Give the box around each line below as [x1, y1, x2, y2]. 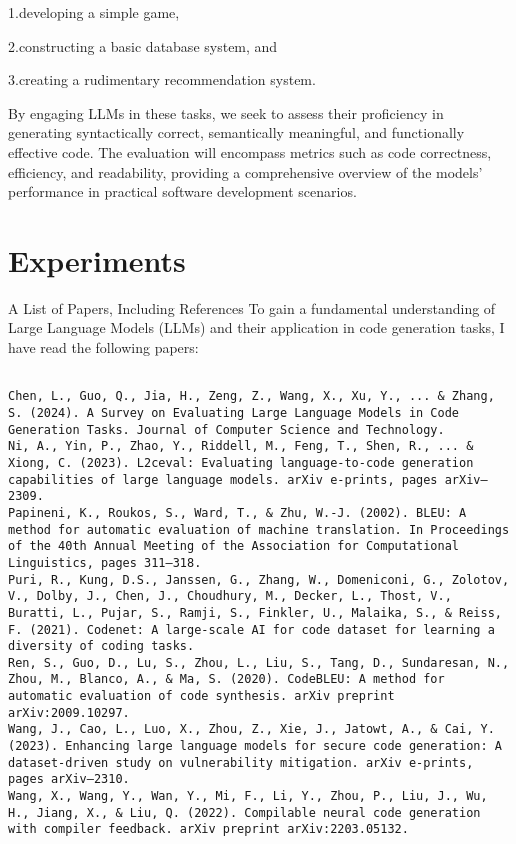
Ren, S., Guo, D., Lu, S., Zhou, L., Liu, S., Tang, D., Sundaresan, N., [8, 655, 510, 670]
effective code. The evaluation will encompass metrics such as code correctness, [8, 141, 492, 162]
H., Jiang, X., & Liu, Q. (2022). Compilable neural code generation [8, 805, 481, 820]
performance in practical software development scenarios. [8, 181, 357, 202]
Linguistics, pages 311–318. [8, 555, 202, 570]
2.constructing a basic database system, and [8, 35, 278, 56]
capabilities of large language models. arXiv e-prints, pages [8, 472, 438, 487]
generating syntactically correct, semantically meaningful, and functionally [8, 122, 465, 143]
